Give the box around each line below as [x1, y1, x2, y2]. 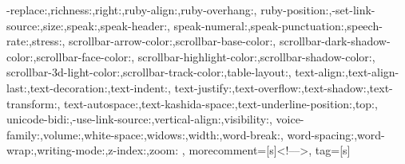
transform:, [6, 95, 61, 111]
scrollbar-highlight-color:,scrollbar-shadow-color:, [137, 48, 375, 64]
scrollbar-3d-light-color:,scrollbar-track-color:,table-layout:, [6, 64, 292, 80]
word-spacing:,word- [287, 126, 385, 143]
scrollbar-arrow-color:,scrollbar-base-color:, [69, 33, 276, 49]
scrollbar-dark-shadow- [279, 33, 391, 49]
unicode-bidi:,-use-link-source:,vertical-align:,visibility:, [6, 111, 272, 127]
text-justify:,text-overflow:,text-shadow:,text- [174, 79, 393, 96]
